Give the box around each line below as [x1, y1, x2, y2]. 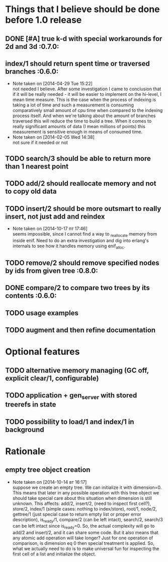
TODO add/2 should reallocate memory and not [5, 179, 156, 188]
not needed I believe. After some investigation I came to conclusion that [12, 86, 161, 92]
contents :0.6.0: [5, 292, 57, 300]
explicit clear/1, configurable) [5, 374, 99, 382]
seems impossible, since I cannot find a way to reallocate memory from [12, 231, 157, 238]
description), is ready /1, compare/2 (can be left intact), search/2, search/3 [12, 516, 163, 524]
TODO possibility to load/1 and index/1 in [5, 417, 134, 426]
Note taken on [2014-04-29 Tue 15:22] [12, 81, 93, 87]
